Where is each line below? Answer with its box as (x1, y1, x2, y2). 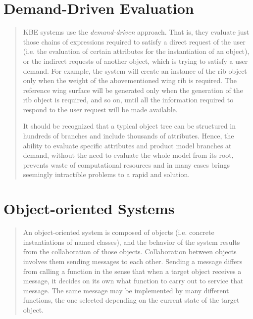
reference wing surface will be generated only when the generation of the (23, 85, 243, 95)
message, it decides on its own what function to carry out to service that (23, 275, 244, 286)
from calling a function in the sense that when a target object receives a (23, 266, 242, 276)
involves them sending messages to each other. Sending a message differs (23, 256, 243, 266)
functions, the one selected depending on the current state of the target (23, 295, 240, 305)
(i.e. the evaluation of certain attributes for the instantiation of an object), (23, 46, 250, 56)
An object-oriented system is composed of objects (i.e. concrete (23, 227, 214, 237)
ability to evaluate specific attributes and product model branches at (23, 140, 232, 150)
